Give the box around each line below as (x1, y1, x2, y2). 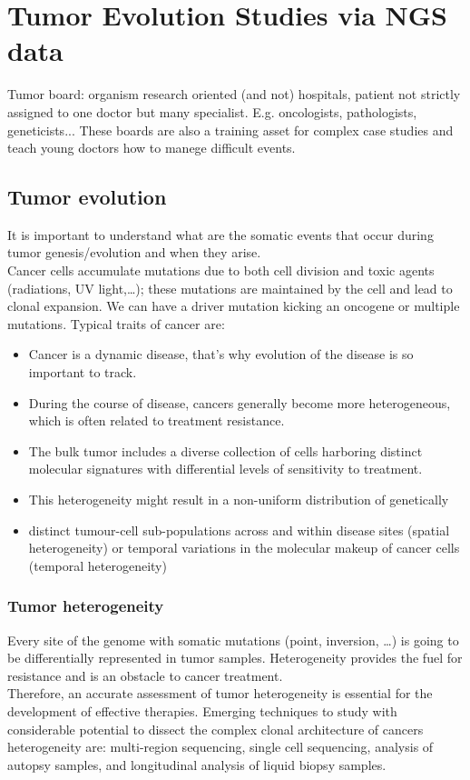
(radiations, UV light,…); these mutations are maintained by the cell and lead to (7, 278, 453, 297)
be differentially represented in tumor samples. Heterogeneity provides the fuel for (7, 648, 463, 667)
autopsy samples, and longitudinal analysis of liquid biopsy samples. (7, 755, 387, 774)
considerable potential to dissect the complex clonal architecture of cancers (7, 719, 424, 738)
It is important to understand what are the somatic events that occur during (7, 225, 434, 244)
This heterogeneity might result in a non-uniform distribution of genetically (28, 490, 449, 509)
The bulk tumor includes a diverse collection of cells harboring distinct (28, 441, 423, 460)
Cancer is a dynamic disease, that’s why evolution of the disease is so (28, 345, 414, 364)
